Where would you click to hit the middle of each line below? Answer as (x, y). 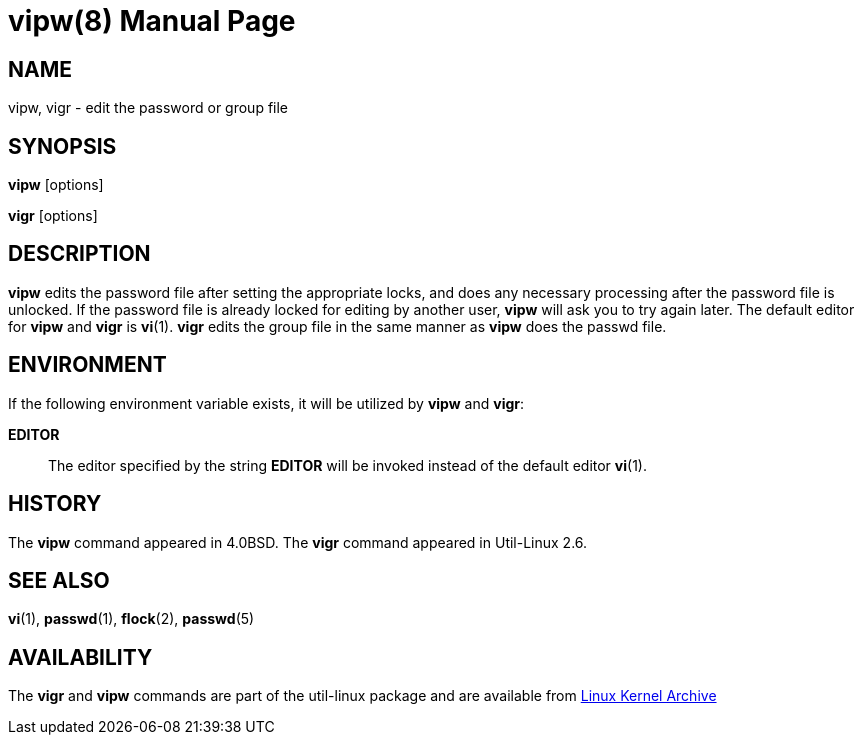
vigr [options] (53, 216)
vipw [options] (56, 185)
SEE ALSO (59, 580)
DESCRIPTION (79, 254)
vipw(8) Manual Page (152, 21)
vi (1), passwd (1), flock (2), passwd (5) (131, 619)
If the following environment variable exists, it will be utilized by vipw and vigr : (266, 403)
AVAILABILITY (80, 657)
